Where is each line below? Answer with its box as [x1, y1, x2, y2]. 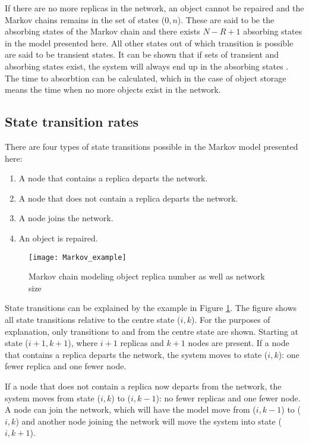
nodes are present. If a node [188, 337, 289, 349]
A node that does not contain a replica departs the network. [18, 191, 238, 204]
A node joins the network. [18, 212, 113, 224]
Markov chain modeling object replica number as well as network [29, 270, 265, 282]
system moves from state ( [5, 391, 100, 404]
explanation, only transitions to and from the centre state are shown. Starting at [5, 325, 299, 337]
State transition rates [5, 112, 139, 131]
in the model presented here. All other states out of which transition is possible [5, 36, 294, 49]
